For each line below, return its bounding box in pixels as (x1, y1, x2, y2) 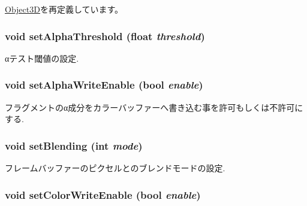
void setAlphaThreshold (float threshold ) (5, 28, 205, 43)
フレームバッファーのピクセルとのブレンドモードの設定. (5, 162, 225, 174)
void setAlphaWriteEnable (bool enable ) (5, 77, 203, 92)
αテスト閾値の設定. (5, 51, 79, 64)
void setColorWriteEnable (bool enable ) (5, 187, 201, 202)
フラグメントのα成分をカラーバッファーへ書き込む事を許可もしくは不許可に (5, 101, 303, 113)
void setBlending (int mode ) (5, 138, 143, 153)
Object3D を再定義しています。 (5, 3, 124, 15)
